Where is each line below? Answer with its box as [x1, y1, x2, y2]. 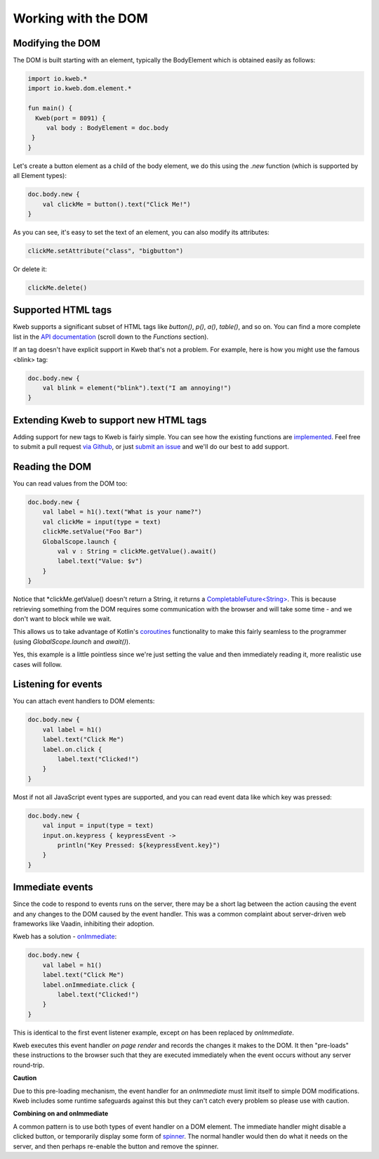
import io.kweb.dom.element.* [27, 84, 132, 93]
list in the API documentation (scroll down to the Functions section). [13, 332, 209, 341]
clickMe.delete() [27, 283, 88, 292]
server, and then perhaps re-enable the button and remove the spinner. [13, 1142, 219, 1151]
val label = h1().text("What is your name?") [42, 508, 202, 516]
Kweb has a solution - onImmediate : [13, 932, 117, 941]
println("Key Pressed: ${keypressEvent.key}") [57, 841, 220, 849]
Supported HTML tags [13, 304, 112, 316]
